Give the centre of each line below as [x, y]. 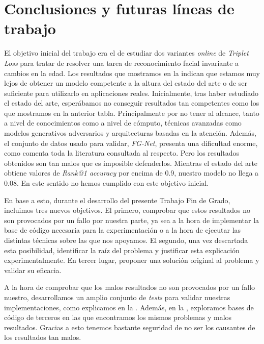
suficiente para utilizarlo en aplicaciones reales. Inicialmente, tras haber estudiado [131, 93]
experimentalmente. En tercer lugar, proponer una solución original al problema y [132, 260]
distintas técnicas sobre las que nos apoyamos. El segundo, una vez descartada [126, 240]
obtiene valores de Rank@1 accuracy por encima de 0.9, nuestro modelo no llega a [131, 173]
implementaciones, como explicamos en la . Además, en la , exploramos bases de [129, 307]
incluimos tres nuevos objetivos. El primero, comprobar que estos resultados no [127, 210]
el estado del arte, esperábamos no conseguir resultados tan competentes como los [132, 103]
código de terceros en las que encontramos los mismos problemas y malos [118, 317]
